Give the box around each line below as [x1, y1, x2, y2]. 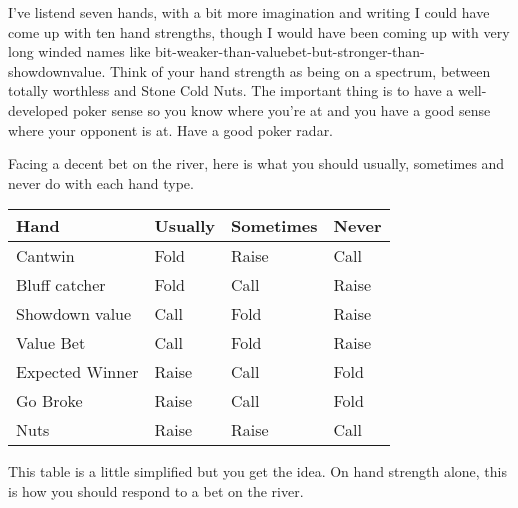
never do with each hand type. [8, 172, 194, 193]
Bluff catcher [16, 273, 106, 297]
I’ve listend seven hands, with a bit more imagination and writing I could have [8, 2, 490, 22]
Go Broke [16, 389, 83, 413]
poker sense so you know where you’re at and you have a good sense [72, 99, 491, 120]
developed [8, 99, 69, 120]
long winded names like [8, 41, 151, 62]
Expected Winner [16, 360, 139, 384]
